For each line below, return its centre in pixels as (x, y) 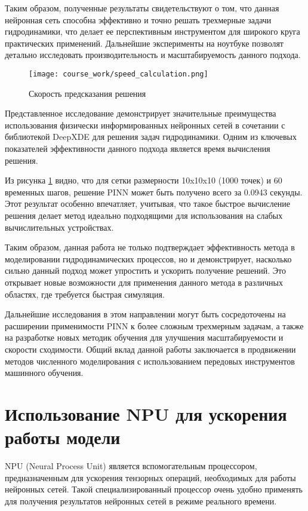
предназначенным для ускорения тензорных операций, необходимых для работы (150, 477)
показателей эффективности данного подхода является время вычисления (138, 148)
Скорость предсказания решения (87, 93)
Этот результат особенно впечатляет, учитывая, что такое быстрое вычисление (148, 204)
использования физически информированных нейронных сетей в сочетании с (145, 125)
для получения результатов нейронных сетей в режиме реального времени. (141, 501)
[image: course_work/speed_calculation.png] (118, 74)
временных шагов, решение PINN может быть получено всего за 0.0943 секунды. (154, 192)
